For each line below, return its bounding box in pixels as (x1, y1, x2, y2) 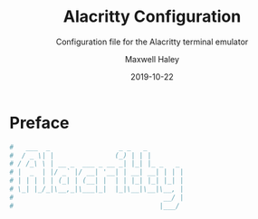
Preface (9, 112, 70, 133)
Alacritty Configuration (62, 6, 242, 27)
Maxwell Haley (125, 53, 179, 64)
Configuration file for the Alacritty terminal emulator (55, 36, 249, 47)
